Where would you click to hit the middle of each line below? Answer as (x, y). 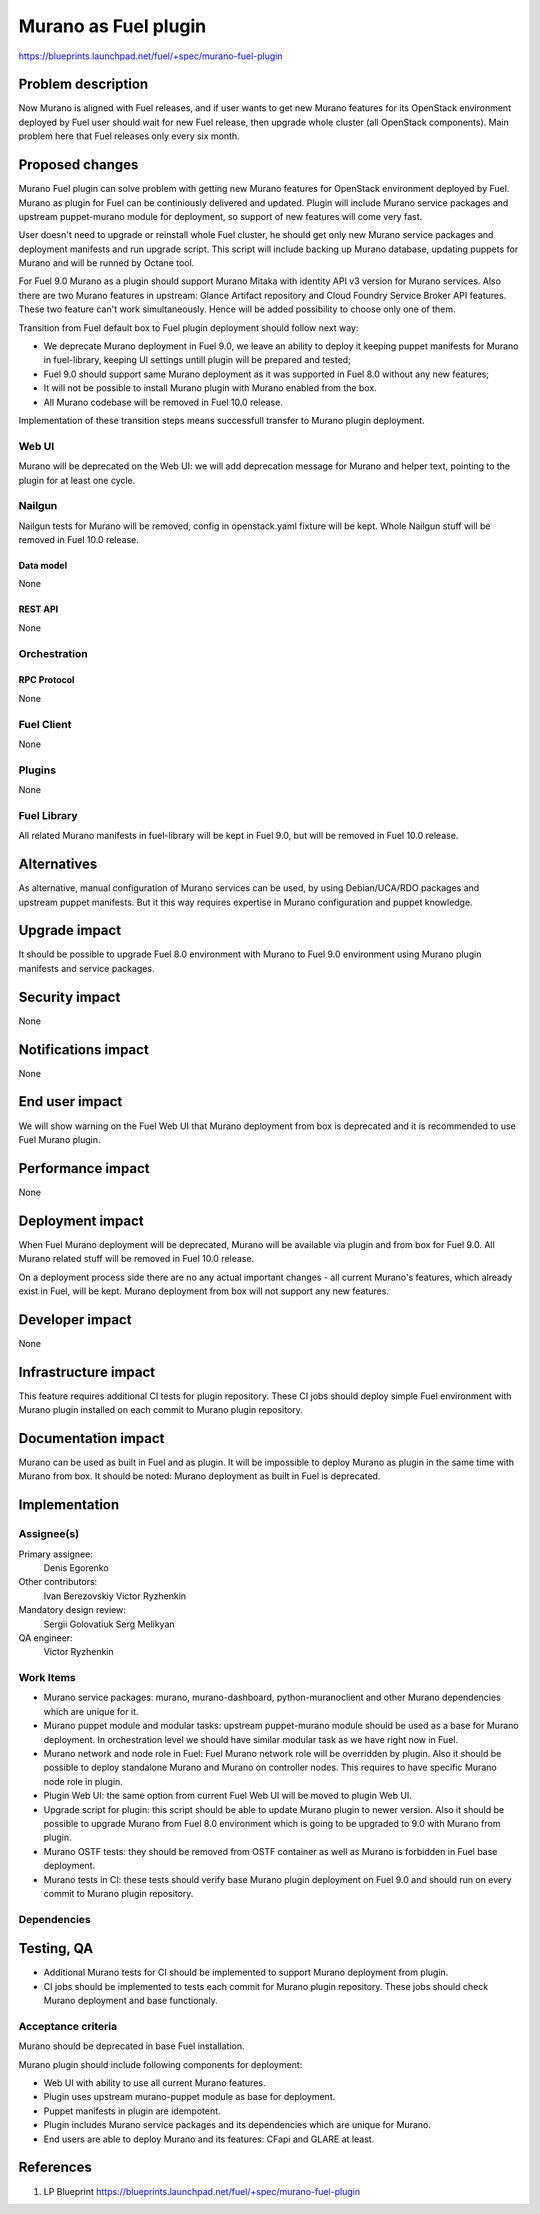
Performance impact (84, 1168)
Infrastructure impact (87, 1371)
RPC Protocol (46, 680)
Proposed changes (78, 165)
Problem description (83, 84)
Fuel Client (45, 724)
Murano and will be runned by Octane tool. (106, 263)
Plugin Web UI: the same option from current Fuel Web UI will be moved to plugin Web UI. (227, 1796)
